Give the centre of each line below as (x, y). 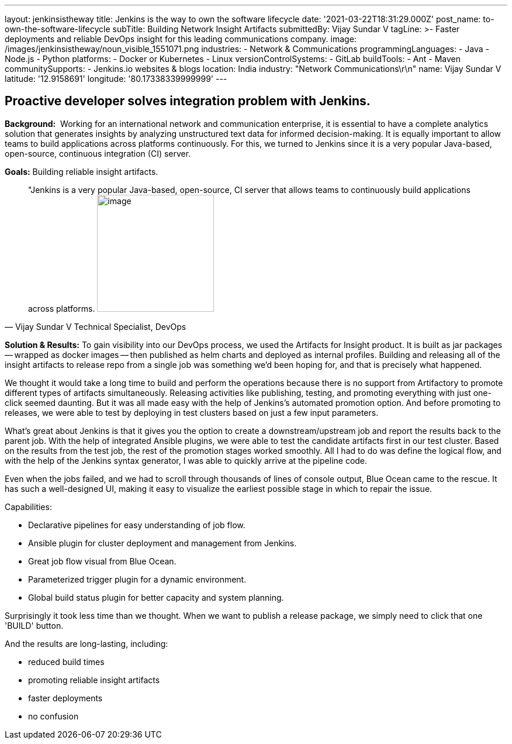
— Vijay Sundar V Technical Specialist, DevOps (96, 326)
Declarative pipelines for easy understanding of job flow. (137, 525)
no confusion (53, 716)
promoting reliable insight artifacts (94, 680)
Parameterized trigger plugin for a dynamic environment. (137, 579)
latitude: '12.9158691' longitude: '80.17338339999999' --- (116, 79)
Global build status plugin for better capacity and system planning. (156, 597)
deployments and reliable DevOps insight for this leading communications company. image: (181, 39)
